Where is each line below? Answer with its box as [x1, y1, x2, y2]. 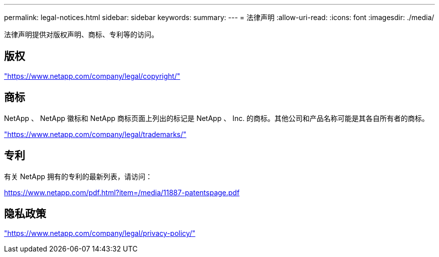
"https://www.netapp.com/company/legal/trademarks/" [4, 130, 186, 139]
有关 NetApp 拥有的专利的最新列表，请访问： [4, 172, 152, 181]
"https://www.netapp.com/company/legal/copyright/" [4, 71, 180, 80]
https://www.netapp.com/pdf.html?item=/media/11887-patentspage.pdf [4, 188, 240, 197]
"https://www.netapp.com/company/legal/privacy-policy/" [4, 229, 195, 238]
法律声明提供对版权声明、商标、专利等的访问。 [4, 30, 158, 39]
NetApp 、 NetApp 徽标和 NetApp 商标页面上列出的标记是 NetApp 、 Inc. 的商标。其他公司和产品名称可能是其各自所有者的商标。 [4, 113, 429, 122]
